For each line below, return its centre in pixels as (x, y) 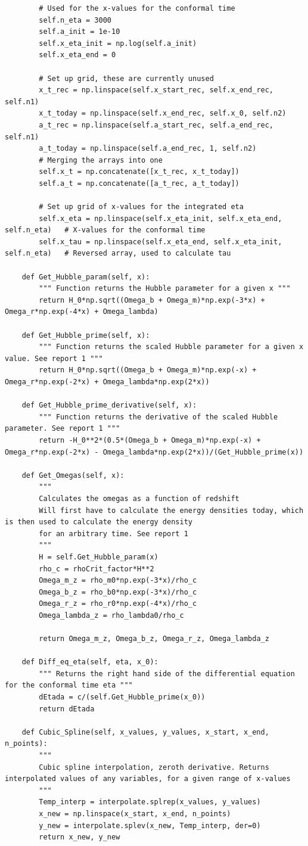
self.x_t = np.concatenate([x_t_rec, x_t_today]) (139, 172)
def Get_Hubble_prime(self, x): (86, 335)
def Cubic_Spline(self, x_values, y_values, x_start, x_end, (145, 732)
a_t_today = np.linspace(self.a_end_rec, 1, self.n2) (148, 149)
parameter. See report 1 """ (63, 429)
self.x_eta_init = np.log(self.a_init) (118, 43)
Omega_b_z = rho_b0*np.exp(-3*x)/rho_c (118, 592)
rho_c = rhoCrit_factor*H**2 (97, 569)
